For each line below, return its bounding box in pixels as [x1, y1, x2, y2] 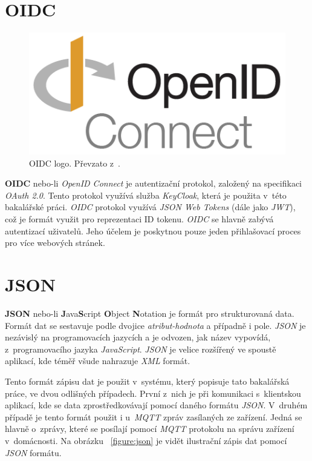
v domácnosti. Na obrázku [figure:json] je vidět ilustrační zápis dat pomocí [5, 434, 287, 446]
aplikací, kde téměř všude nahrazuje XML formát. [5, 354, 190, 367]
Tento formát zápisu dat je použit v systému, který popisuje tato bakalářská [5, 374, 290, 387]
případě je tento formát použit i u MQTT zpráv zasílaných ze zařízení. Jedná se [5, 410, 302, 423]
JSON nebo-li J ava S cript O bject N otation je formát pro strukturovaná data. [5, 307, 294, 319]
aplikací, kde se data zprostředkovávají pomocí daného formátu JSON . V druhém [5, 399, 308, 411]
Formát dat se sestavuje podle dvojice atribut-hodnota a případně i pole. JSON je [5, 319, 306, 331]
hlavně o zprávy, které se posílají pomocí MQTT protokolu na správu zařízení [5, 422, 294, 435]
